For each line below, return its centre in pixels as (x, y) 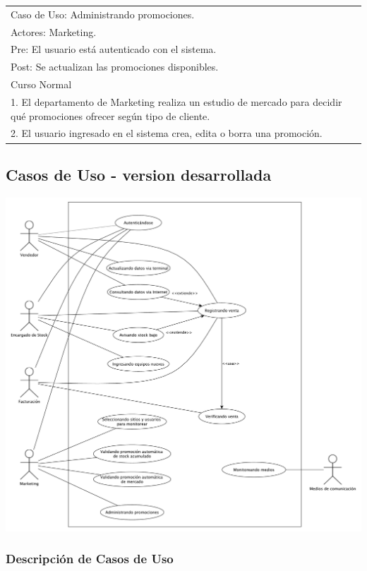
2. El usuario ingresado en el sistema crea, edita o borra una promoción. (167, 133)
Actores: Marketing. (54, 31)
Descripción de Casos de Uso (90, 559)
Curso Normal (41, 84)
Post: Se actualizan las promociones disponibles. (115, 67)
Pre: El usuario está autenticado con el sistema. (114, 49)
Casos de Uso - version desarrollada (139, 174)
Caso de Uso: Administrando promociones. (103, 14)
